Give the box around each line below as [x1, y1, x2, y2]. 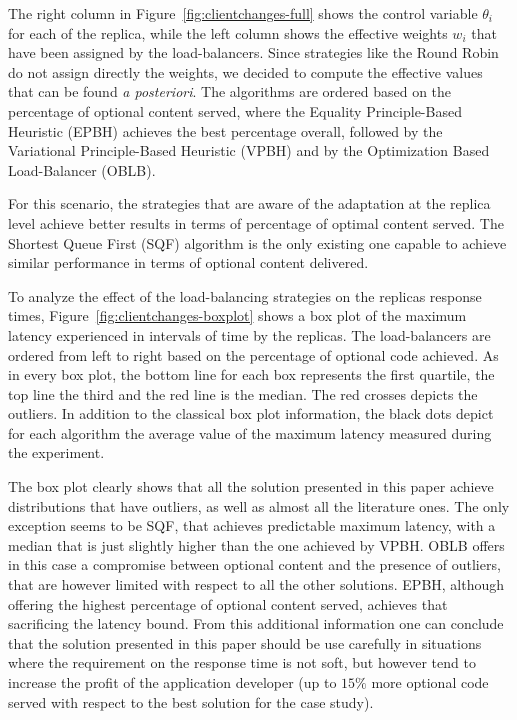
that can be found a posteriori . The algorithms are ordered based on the [8, 81, 452, 102]
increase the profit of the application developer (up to [8, 672, 337, 692]
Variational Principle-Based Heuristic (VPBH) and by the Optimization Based [8, 140, 490, 161]
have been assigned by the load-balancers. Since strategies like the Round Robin [8, 42, 499, 63]
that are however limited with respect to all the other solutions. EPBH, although [8, 574, 505, 595]
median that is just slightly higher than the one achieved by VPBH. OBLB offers [8, 534, 505, 555]
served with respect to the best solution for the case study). [8, 691, 374, 712]
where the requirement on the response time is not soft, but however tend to [8, 652, 476, 673]
